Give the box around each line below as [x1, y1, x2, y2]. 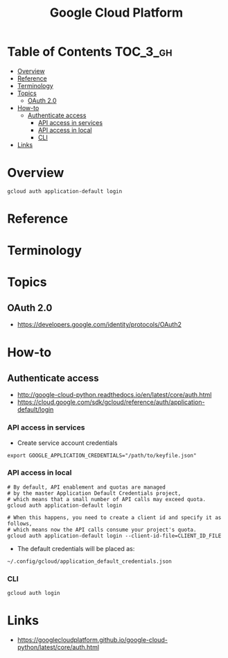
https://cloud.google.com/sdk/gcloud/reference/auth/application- [17, 398, 205, 407]
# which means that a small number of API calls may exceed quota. [7, 496, 207, 503]
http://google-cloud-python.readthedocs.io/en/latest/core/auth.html [17, 391, 212, 399]
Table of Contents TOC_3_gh [7, 44, 173, 60]
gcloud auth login [7, 590, 60, 597]
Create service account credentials [17, 439, 118, 447]
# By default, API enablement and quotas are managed [7, 484, 166, 491]
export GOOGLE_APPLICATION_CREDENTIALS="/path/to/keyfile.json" [7, 452, 197, 459]
